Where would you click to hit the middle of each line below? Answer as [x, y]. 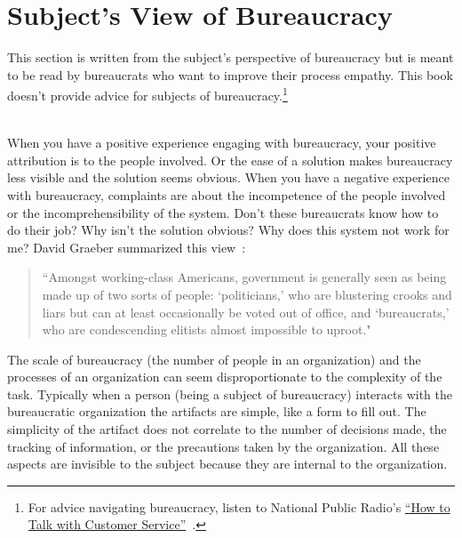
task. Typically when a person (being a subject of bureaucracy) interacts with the [230, 393]
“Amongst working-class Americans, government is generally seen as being [244, 277]
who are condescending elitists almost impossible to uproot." [207, 329]
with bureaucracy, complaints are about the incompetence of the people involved [227, 194]
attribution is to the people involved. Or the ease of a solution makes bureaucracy [230, 160]
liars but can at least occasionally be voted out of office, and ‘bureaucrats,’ [246, 312]
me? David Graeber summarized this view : [127, 247]
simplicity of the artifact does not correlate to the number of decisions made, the [227, 429]
